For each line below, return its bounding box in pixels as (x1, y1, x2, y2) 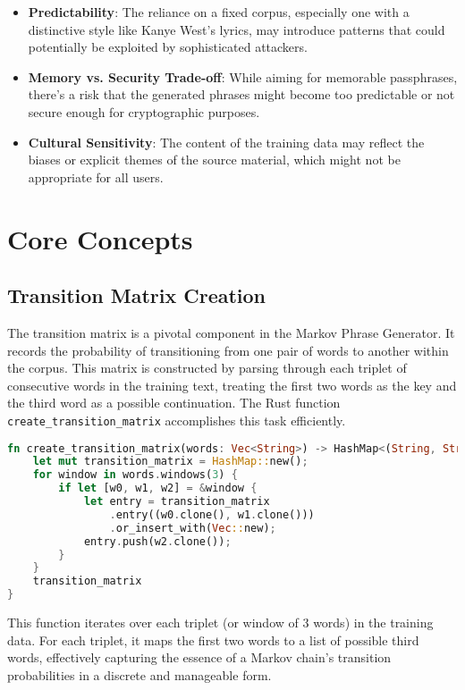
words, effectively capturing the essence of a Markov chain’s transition (7, 648, 392, 667)
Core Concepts (7, 220, 193, 257)
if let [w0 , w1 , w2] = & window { (58, 482, 258, 495)
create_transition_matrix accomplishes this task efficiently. (7, 410, 346, 429)
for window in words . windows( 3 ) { (32, 468, 238, 482)
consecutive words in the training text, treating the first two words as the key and (7, 375, 457, 394)
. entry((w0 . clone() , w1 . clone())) (109, 508, 315, 521)
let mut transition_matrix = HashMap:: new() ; (32, 455, 309, 468)
